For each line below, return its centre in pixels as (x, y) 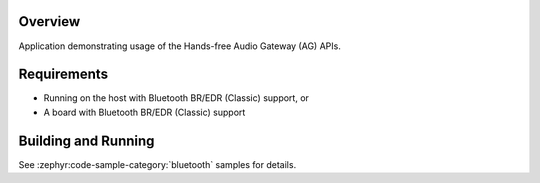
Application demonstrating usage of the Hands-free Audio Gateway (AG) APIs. (180, 46)
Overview (49, 21)
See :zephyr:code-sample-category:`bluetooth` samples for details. (157, 164)
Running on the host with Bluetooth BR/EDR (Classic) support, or (176, 98)
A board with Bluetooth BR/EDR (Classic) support (144, 112)
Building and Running (86, 140)
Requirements (63, 74)
